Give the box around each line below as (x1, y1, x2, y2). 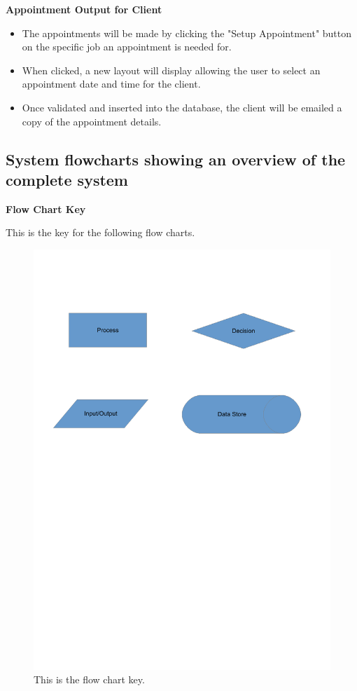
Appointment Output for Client (6, 2, 162, 16)
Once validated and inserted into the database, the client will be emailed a (22, 100, 342, 114)
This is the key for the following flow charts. (6, 225, 195, 240)
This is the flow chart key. (34, 672, 145, 687)
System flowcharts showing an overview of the (6, 148, 346, 170)
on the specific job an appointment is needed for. (22, 39, 232, 54)
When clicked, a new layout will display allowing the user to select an (22, 62, 321, 77)
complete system (6, 168, 128, 190)
